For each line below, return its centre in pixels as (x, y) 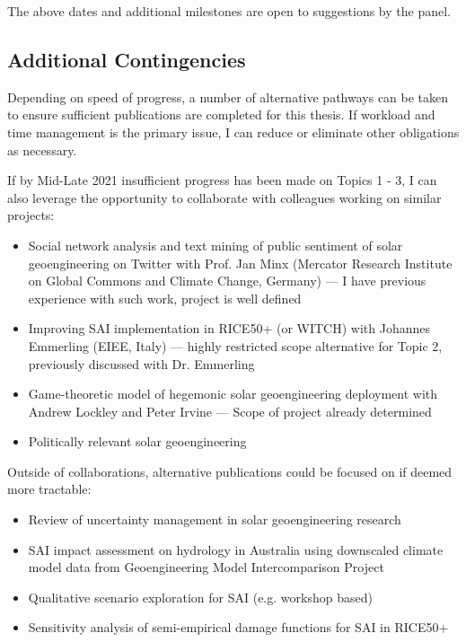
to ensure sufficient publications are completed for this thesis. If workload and (221, 114)
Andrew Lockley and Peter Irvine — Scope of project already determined (230, 411)
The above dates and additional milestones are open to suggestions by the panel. (229, 11)
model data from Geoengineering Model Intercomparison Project (206, 567)
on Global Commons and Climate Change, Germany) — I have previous (227, 281)
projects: (31, 215)
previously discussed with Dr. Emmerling (141, 363)
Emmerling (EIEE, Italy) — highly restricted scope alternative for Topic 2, (235, 345)
